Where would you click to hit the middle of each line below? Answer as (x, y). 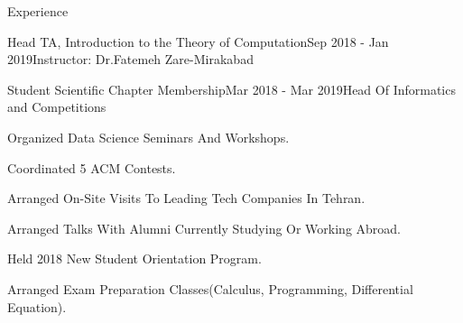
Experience (38, 11)
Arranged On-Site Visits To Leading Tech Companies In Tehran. (186, 198)
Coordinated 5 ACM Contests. (92, 167)
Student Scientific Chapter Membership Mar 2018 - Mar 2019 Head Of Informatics (231, 89)
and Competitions (57, 107)
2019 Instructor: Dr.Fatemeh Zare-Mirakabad (130, 59)
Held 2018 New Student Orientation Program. (134, 258)
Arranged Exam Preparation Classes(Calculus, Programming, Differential (210, 288)
